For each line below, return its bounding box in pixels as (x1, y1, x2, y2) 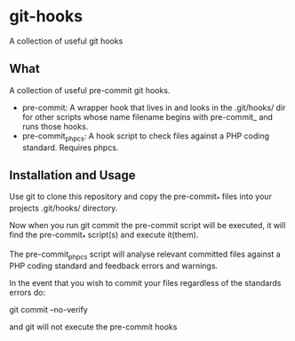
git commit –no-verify (9, 304, 89, 314)
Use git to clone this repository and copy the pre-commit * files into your (9, 191, 273, 204)
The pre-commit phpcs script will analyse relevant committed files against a (9, 249, 282, 261)
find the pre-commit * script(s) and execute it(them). (9, 229, 199, 242)
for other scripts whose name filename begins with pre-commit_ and (21, 111, 274, 122)
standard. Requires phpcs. (21, 142, 119, 153)
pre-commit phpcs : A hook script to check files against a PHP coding (21, 131, 269, 143)
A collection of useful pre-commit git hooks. (9, 84, 171, 95)
